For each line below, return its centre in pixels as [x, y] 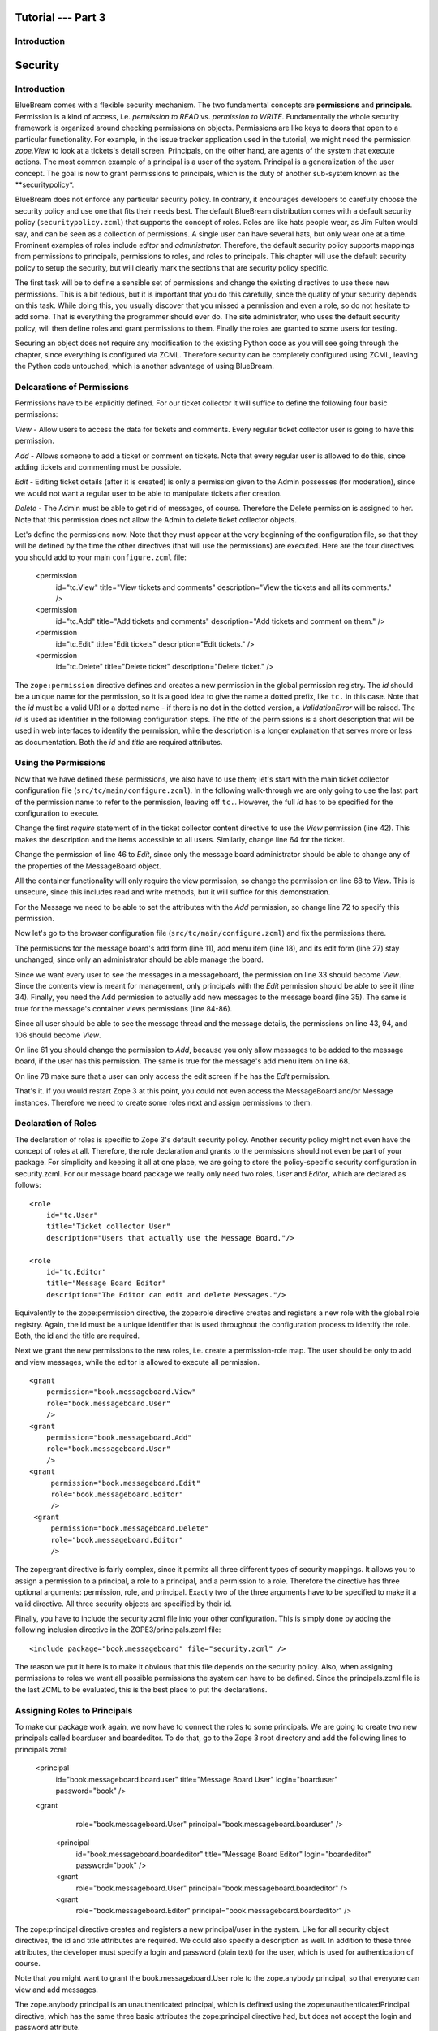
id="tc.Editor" [76, 1272]
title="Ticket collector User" [108, 1226]
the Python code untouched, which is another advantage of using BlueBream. [145, 366]
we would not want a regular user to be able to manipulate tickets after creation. [148, 493]
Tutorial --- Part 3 [60, 17]
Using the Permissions [60, 763]
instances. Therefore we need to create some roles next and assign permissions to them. [163, 1102]
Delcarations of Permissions [72, 387]
